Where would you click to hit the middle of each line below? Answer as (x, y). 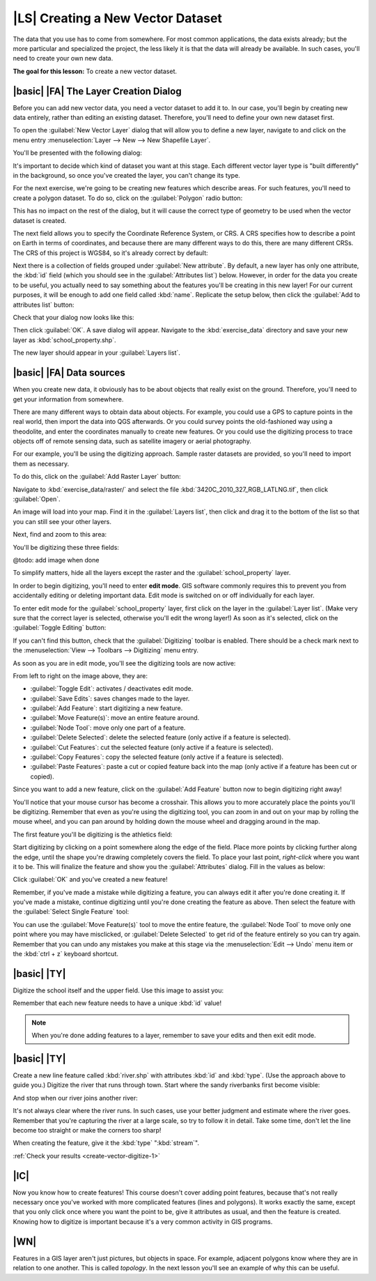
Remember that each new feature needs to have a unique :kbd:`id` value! (117, 1003)
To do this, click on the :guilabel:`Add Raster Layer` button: (97, 477)
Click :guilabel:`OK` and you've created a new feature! (90, 880)
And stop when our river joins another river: (76, 1098)
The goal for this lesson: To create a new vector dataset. (95, 71)
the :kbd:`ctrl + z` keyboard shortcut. (65, 954)
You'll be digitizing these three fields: (66, 547)
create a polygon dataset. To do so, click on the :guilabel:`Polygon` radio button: (128, 198)
